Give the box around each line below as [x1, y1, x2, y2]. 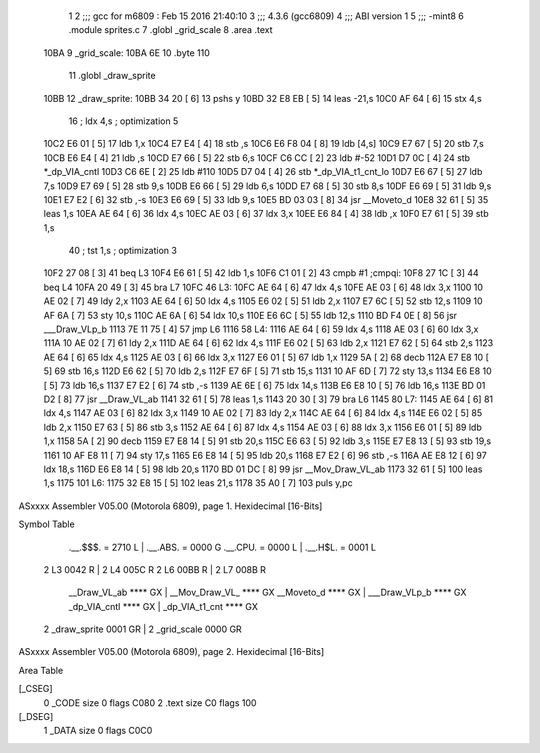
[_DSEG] [18, 711, 54, 723]
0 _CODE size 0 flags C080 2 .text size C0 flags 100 [43, 696, 257, 709]
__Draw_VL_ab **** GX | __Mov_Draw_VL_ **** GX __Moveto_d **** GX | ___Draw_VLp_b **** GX [68, 586, 467, 599]
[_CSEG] [18, 683, 54, 695]
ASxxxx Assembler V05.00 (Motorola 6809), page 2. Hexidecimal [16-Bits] [18, 646, 325, 658]
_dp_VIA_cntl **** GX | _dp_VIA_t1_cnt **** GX [68, 600, 259, 612]
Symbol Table [18, 518, 75, 530]
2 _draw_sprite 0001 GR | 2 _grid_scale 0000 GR [43, 623, 242, 635]
